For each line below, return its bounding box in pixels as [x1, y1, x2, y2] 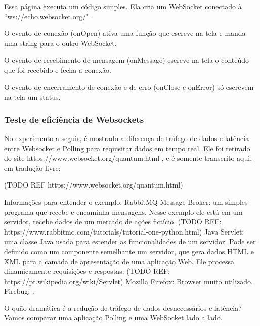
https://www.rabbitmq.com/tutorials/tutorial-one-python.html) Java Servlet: [4, 226, 244, 237]
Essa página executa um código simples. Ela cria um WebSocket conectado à [4, 1, 242, 11]
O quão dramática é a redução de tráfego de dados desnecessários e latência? [4, 302, 242, 313]
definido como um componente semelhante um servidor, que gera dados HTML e [4, 246, 254, 256]
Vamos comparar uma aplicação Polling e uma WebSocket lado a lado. [4, 312, 223, 323]
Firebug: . [4, 286, 34, 296]
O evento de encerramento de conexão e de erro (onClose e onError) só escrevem [4, 81, 254, 92]
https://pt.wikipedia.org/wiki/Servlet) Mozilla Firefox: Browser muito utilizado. [4, 275, 253, 286]
